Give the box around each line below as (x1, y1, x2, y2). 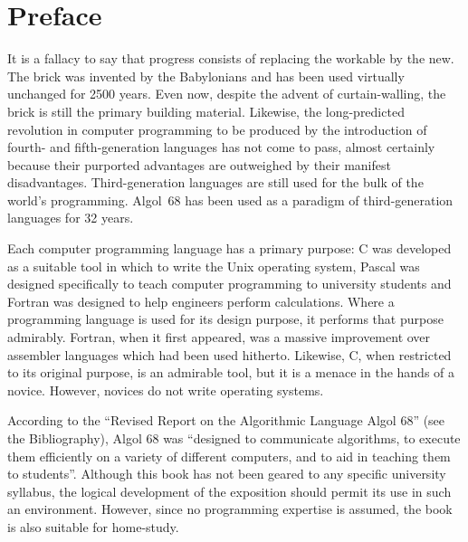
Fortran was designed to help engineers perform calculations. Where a (7, 291, 395, 310)
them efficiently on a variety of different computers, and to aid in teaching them (7, 446, 451, 465)
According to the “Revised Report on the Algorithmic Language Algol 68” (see (7, 411, 445, 430)
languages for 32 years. (7, 208, 134, 227)
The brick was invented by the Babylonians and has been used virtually (7, 66, 405, 85)
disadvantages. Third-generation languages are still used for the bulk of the (7, 173, 424, 192)
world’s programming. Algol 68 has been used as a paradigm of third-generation (7, 190, 454, 209)
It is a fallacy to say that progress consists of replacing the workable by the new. (7, 49, 454, 68)
